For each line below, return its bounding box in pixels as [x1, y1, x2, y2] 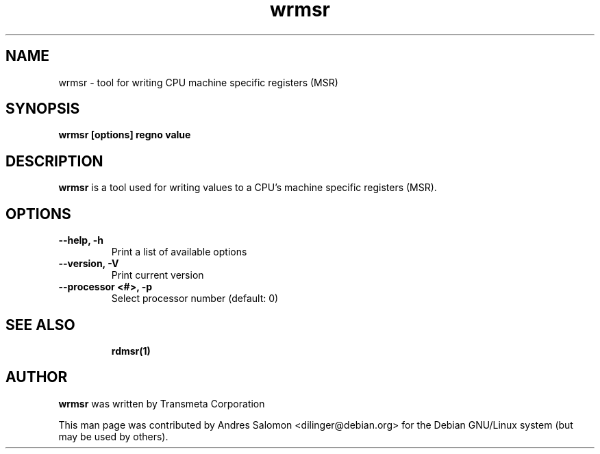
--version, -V [58, 257, 119, 270]
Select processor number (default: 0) [111, 292, 279, 305]
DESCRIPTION [5, 152, 103, 170]
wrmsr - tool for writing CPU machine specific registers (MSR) [58, 76, 338, 88]
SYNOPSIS [5, 100, 80, 118]
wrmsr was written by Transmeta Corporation [58, 397, 265, 409]
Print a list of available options [111, 246, 247, 258]
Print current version [111, 269, 204, 281]
